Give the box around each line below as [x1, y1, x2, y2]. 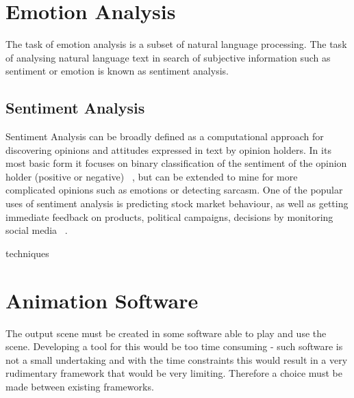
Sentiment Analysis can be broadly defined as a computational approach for [5, 129, 324, 144]
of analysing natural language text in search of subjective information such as [5, 50, 331, 64]
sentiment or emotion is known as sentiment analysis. [5, 64, 229, 78]
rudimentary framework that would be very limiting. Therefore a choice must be [5, 366, 342, 380]
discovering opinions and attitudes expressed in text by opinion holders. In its [5, 142, 331, 157]
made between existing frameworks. [5, 379, 154, 393]
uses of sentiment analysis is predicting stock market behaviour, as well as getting [5, 196, 349, 211]
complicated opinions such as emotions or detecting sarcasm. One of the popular [5, 183, 343, 197]
